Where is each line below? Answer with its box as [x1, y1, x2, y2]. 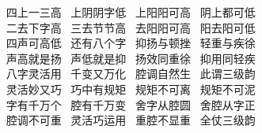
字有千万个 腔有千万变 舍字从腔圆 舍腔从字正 [6, 96, 256, 113]
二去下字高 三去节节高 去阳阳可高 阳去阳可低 [6, 19, 256, 35]
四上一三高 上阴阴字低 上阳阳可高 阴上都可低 [6, 4, 256, 20]
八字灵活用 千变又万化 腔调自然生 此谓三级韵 [6, 65, 256, 82]
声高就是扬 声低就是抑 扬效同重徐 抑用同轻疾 [6, 50, 256, 66]
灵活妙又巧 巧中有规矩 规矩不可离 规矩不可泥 [6, 80, 256, 97]
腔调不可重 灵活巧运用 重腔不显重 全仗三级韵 [6, 112, 256, 128]
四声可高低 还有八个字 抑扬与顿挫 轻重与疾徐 [6, 35, 256, 51]
